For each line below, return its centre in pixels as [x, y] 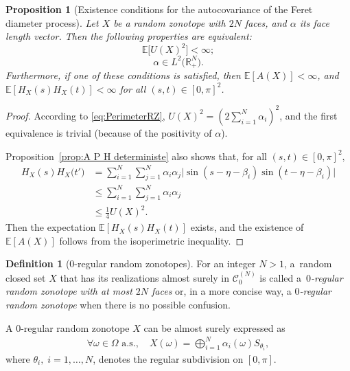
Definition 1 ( [38, 263]
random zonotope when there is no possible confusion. [118, 304]
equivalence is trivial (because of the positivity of [109, 132]
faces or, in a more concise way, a [222, 291]
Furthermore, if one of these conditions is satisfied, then [123, 75]
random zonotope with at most [69, 291]
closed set [26, 277]
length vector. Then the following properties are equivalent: [129, 36]
